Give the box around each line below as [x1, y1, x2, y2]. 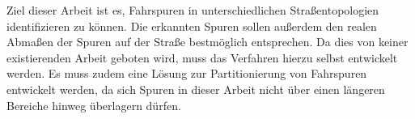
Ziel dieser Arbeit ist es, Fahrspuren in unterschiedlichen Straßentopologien [6, 2, 379, 18]
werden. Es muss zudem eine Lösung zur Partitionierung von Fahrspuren [6, 65, 367, 82]
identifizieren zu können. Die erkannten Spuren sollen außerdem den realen [6, 17, 377, 34]
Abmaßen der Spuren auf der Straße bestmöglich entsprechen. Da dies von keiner [6, 33, 409, 50]
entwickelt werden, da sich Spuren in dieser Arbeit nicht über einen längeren [6, 80, 385, 97]
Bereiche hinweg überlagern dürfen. [6, 96, 181, 113]
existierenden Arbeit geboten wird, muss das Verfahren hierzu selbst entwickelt [6, 49, 398, 66]
